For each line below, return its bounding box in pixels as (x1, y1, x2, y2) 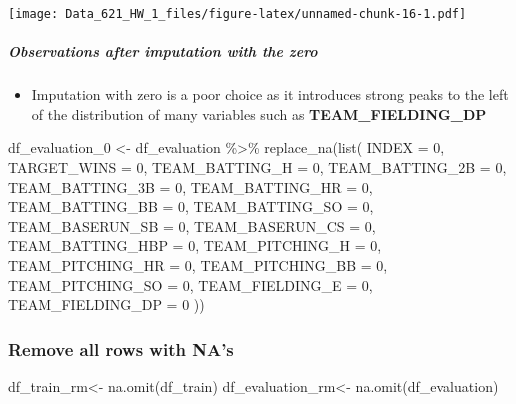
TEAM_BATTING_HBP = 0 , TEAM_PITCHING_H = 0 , (8, 235, 382, 256)
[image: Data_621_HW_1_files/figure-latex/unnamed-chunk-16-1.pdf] (8, 7, 467, 21)
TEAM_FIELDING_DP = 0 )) (8, 294, 205, 315)
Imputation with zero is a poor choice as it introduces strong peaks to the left (31, 84, 509, 105)
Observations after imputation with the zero (8, 41, 318, 62)
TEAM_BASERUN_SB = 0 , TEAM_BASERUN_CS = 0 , (8, 215, 376, 236)
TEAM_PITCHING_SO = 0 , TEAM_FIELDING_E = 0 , (8, 274, 373, 295)
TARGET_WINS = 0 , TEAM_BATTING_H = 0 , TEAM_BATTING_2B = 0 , (8, 157, 507, 177)
